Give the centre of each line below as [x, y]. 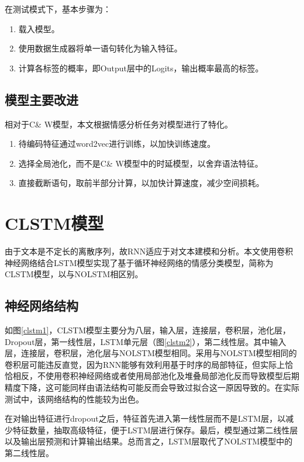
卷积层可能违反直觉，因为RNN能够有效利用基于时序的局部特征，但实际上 [145, 364]
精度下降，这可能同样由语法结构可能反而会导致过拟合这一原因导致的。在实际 [152, 387]
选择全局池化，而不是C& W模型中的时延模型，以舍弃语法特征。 [141, 163]
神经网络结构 [42, 306]
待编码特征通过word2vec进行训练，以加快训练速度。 [117, 144]
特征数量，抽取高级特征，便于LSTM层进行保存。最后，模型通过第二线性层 [155, 430]
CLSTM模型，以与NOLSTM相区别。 [74, 274]
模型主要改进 [42, 99]
